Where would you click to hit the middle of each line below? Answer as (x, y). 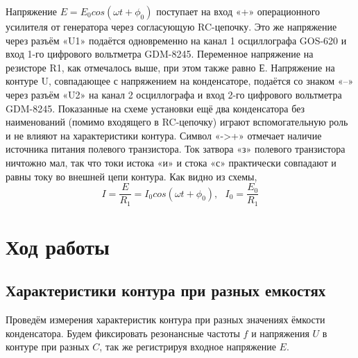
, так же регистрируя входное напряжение (188, 347)
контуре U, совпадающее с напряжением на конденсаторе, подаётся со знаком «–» (180, 81)
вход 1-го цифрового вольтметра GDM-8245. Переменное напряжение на (160, 54)
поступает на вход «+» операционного (238, 11)
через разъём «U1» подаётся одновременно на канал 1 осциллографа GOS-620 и (176, 40)
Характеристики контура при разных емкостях (166, 290)
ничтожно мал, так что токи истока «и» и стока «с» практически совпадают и (171, 162)
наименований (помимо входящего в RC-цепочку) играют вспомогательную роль (177, 122)
